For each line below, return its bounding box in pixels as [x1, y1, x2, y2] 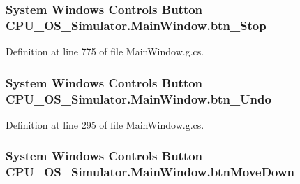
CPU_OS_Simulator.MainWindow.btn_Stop [6, 16, 267, 34]
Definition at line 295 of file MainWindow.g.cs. [6, 117, 204, 132]
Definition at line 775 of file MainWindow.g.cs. [6, 44, 204, 59]
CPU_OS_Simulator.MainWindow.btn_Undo [6, 90, 271, 107]
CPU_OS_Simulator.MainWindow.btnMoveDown [6, 163, 295, 181]
